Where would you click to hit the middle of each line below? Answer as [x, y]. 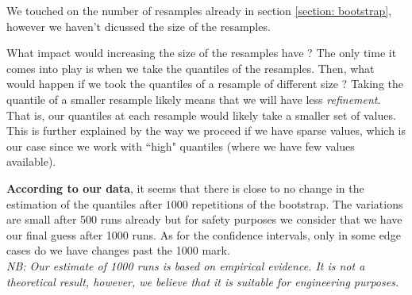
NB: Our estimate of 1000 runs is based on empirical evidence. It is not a [186, 265]
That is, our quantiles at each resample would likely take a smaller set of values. [201, 115]
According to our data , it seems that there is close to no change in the [185, 188]
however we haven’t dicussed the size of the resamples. [139, 26]
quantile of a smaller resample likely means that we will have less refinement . [194, 99]
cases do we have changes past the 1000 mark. [118, 250]
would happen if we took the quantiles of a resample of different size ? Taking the [205, 84]
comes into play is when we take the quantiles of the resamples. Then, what [191, 68]
